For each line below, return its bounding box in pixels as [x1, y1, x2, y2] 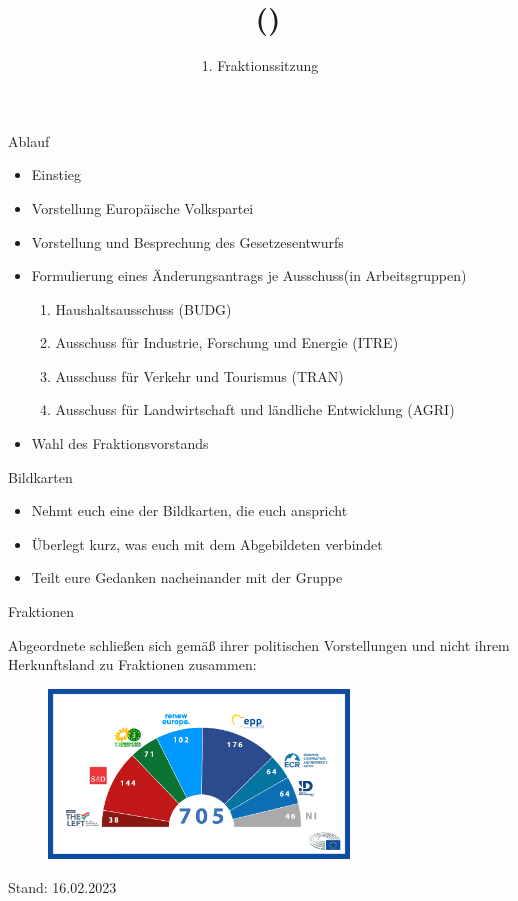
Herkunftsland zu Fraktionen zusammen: [8, 654, 257, 675]
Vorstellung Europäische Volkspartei [31, 197, 254, 218]
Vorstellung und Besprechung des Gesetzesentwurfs [31, 231, 344, 252]
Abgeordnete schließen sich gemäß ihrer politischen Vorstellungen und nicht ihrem [8, 634, 510, 655]
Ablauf [8, 130, 50, 151]
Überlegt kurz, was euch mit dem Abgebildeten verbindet [31, 533, 383, 554]
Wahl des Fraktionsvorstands [31, 433, 209, 454]
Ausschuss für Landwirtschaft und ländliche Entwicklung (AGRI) [55, 399, 455, 420]
